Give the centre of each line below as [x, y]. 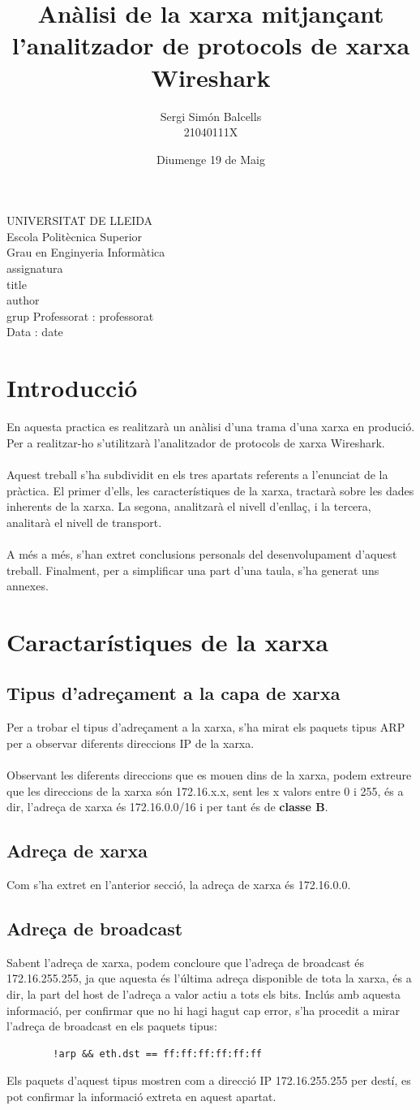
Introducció [72, 388]
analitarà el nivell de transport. [84, 522]
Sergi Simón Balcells [211, 116]
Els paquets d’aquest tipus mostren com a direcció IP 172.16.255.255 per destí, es [209, 1080]
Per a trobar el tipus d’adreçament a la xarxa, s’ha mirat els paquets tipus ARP [206, 727]
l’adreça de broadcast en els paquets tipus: [112, 1026]
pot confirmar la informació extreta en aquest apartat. [141, 1096]
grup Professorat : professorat [80, 315]
